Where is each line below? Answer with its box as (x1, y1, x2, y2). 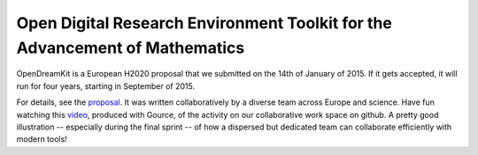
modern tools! (16, 134, 68, 144)
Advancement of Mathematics (16, 38, 245, 57)
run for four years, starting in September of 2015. (16, 80, 195, 92)
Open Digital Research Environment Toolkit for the (16, 13, 393, 33)
